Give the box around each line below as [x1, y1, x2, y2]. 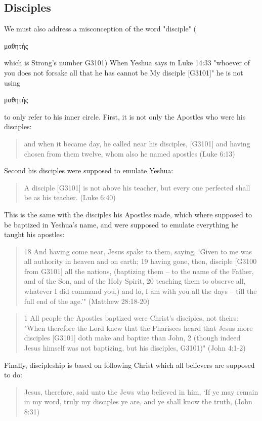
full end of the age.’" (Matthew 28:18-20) [24, 295, 150, 306]
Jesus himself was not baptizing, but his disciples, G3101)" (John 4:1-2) [24, 342, 246, 353]
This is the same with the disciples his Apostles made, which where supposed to [4, 209, 252, 219]
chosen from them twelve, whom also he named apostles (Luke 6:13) [24, 148, 235, 159]
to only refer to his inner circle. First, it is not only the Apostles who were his [4, 111, 246, 122]
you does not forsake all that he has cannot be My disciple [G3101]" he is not [4, 67, 243, 78]
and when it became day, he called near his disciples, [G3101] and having [24, 138, 250, 148]
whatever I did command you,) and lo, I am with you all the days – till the [24, 286, 257, 296]
